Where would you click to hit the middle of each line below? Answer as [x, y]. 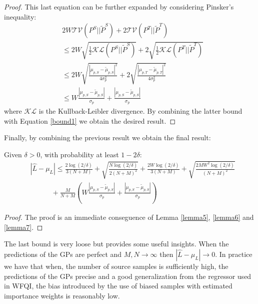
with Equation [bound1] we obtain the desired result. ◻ [90, 120]
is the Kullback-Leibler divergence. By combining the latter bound [140, 110]
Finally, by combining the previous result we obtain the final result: [107, 137]
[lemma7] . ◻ [23, 227]
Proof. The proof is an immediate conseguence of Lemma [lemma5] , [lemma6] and [129, 217]
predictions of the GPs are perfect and [63, 254]
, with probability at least [79, 154]
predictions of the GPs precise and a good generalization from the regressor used [128, 276]
